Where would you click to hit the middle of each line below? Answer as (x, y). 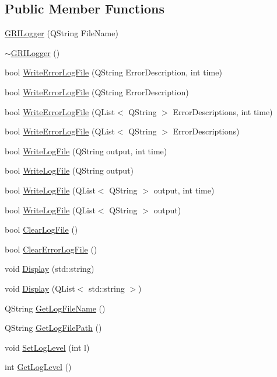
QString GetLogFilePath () (53, 328)
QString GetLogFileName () (55, 308)
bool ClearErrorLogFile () (51, 249)
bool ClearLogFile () (41, 229)
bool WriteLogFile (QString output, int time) (86, 151)
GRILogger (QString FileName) (62, 33)
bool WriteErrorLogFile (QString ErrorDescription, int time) (113, 72)
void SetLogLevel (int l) (47, 347)
